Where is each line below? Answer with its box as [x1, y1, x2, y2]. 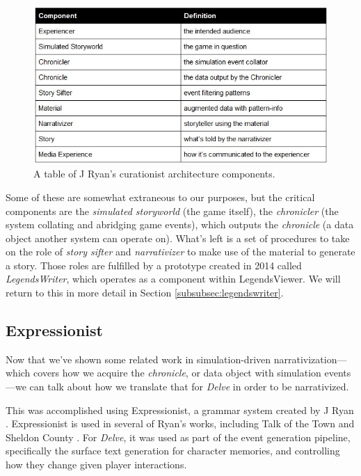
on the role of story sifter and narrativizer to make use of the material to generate [6, 244, 355, 259]
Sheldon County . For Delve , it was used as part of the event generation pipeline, [6, 429, 351, 444]
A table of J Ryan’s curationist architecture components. [33, 166, 275, 181]
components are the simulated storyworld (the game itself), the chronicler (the [6, 203, 339, 218]
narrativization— [273, 351, 347, 366]
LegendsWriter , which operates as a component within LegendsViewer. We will [6, 271, 341, 286]
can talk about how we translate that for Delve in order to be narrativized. [29, 379, 349, 394]
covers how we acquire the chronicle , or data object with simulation [33, 365, 321, 380]
